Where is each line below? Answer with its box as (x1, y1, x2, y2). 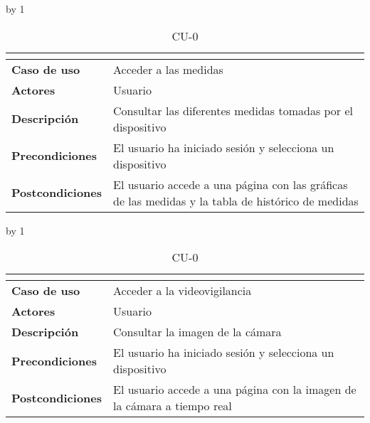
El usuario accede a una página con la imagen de (113, 381, 356, 398)
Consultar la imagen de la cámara (113, 323, 282, 341)
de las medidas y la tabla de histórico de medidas (113, 192, 359, 209)
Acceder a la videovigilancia (113, 282, 252, 299)
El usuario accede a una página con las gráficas (113, 176, 348, 193)
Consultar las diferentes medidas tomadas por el (113, 102, 354, 119)
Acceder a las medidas (113, 60, 223, 77)
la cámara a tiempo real (113, 397, 232, 414)
